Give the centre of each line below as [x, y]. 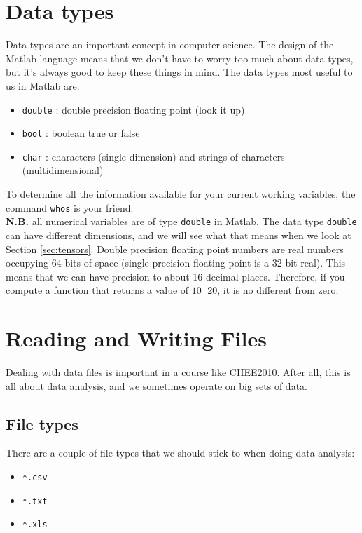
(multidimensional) [63, 170]
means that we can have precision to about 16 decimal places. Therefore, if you [175, 276]
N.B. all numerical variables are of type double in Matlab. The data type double [181, 221]
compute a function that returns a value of [97, 290]
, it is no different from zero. [278, 290]
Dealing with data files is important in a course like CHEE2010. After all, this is [178, 372]
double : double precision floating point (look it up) [133, 109]
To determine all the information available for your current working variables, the [181, 194]
